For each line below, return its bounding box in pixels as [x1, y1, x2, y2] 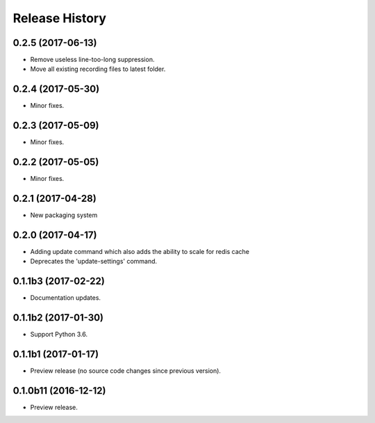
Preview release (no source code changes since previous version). [30, 367, 222, 375]
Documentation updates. [30, 294, 101, 302]
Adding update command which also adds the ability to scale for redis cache [30, 247, 250, 255]
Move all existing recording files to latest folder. [30, 65, 166, 73]
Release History [12, 10, 107, 26]
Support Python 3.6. [30, 330, 88, 339]
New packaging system [30, 211, 98, 219]
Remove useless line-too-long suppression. [30, 56, 155, 64]
